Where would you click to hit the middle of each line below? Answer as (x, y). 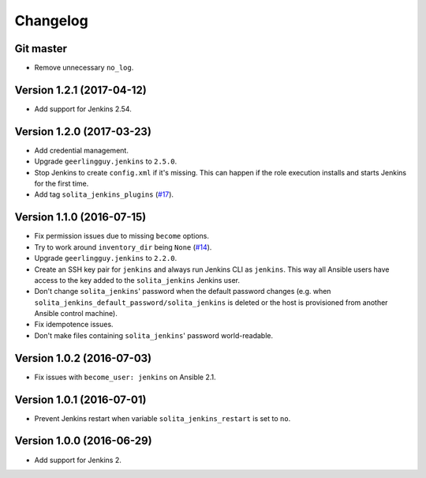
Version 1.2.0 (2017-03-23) (83, 132)
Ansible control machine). (76, 314)
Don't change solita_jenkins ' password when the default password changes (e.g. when (183, 292)
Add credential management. (82, 150)
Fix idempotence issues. (74, 325)
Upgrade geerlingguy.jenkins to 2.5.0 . (106, 161)
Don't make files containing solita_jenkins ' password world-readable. (154, 335)
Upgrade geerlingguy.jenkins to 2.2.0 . (106, 258)
